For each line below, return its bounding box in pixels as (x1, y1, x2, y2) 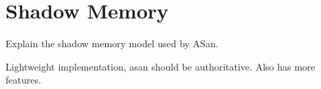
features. (5, 73, 41, 87)
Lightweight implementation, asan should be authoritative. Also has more (5, 59, 316, 73)
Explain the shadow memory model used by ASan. (5, 36, 219, 51)
